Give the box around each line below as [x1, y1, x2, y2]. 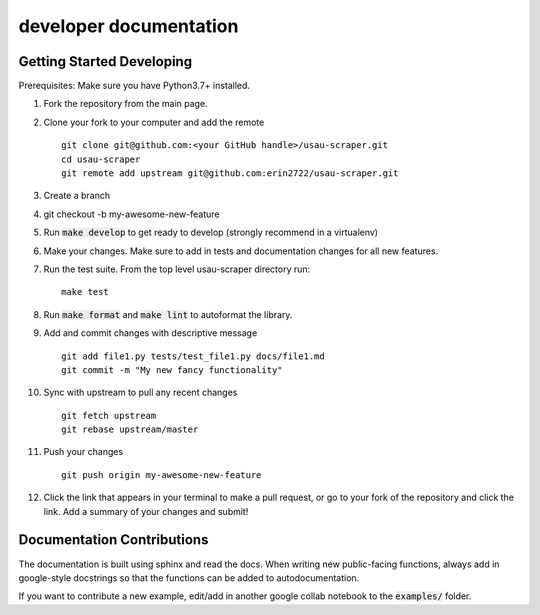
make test [61, 286, 109, 298]
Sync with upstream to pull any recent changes [43, 386, 238, 399]
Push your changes [43, 446, 124, 458]
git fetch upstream [61, 410, 157, 421]
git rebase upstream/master [61, 424, 199, 435]
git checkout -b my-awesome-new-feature [43, 208, 220, 220]
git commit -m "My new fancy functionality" [61, 364, 284, 375]
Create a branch [43, 190, 111, 202]
